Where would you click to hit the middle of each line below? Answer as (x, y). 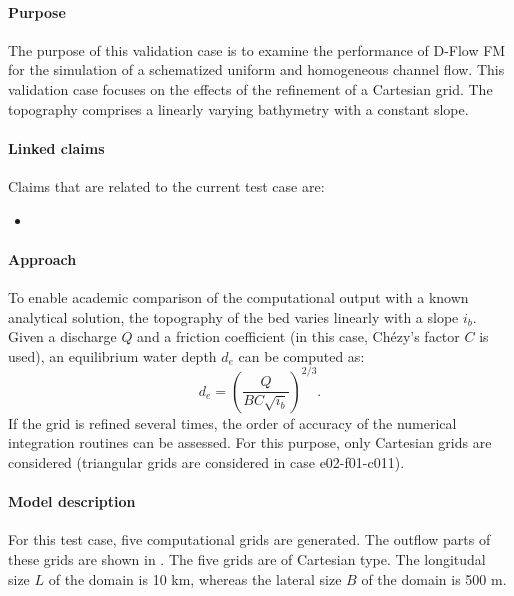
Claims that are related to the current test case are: (166, 185)
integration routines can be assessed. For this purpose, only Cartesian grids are (250, 442)
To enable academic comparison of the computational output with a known (238, 296)
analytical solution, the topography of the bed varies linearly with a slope (233, 316)
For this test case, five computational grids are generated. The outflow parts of (249, 539)
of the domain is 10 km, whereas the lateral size (195, 578)
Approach (42, 258)
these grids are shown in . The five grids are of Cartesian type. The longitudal (247, 559)
